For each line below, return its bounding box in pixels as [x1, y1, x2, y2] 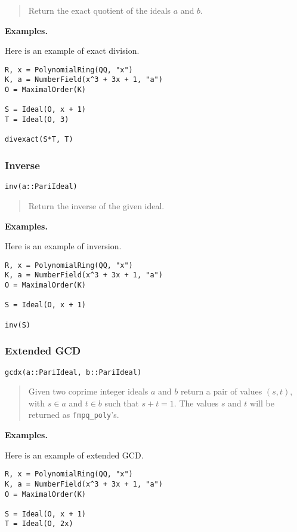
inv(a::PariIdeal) [5, 182, 78, 191]
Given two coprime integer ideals [28, 385, 148, 398]
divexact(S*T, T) [5, 135, 73, 144]
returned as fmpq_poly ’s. [28, 408, 119, 421]
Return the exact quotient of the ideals [28, 4, 171, 16]
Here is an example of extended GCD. [5, 448, 144, 461]
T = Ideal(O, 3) [5, 115, 69, 124]
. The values [174, 396, 219, 409]
